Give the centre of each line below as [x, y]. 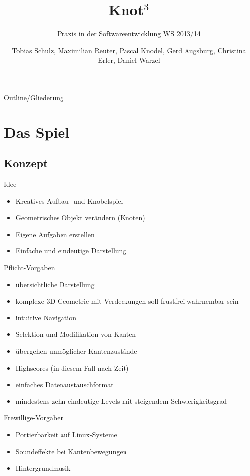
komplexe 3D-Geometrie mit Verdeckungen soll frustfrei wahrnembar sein [127, 301]
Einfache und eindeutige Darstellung [71, 251]
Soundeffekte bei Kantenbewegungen [71, 451]
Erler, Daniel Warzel [129, 60]
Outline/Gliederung [34, 97]
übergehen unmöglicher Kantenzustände [76, 351]
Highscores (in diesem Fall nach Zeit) [72, 367]
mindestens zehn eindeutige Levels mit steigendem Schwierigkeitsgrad [121, 401]
